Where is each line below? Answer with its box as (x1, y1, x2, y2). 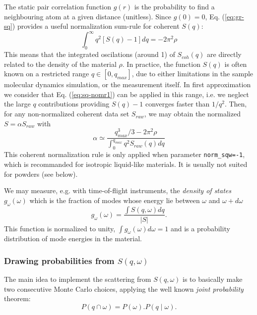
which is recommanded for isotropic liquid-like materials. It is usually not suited (4, 158, 248, 169)
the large (4, 99, 31, 109)
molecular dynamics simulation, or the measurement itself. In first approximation (4, 79, 251, 90)
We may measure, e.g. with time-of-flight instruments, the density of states (4, 185, 231, 196)
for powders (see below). (4, 168, 78, 179)
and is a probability (170, 223, 230, 233)
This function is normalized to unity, (4, 223, 116, 233)
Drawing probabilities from (4, 254, 115, 266)
